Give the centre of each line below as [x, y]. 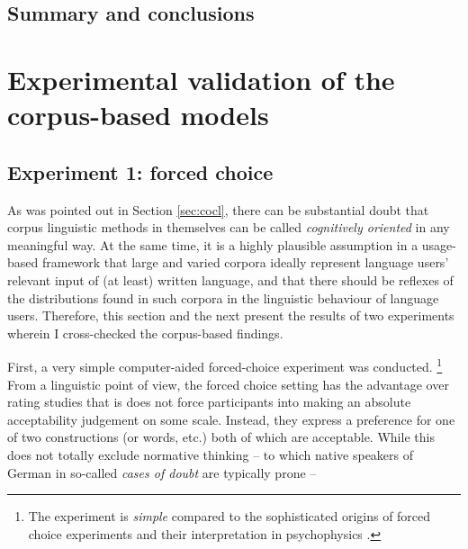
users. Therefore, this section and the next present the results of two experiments [231, 315]
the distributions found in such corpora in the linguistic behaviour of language [223, 297]
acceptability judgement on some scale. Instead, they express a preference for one [231, 419]
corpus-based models [138, 115]
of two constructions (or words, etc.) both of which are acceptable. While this [221, 437]
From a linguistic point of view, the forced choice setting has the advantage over [228, 384]
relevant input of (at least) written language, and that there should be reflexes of [230, 279]
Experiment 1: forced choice [140, 171]
